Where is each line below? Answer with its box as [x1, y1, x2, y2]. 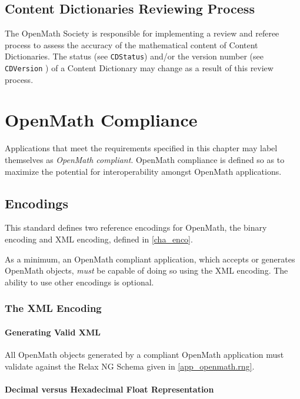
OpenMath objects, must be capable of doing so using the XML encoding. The [5, 264, 288, 277]
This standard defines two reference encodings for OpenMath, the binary [5, 221, 267, 234]
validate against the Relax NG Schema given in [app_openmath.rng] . [5, 360, 255, 372]
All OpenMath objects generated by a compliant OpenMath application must [5, 348, 284, 361]
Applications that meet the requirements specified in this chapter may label [5, 142, 278, 154]
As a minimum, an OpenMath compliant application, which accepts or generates [5, 252, 295, 265]
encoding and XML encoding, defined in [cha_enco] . [5, 233, 193, 245]
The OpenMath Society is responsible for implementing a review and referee [5, 27, 279, 39]
